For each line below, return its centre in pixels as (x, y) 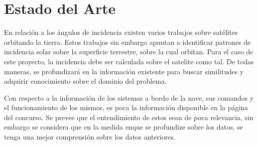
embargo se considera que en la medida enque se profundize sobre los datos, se (124, 127)
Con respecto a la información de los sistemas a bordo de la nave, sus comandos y (129, 97)
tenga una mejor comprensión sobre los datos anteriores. (90, 137)
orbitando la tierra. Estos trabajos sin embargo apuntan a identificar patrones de (128, 42)
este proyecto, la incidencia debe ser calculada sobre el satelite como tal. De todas (129, 61)
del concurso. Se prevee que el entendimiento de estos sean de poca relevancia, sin (129, 117)
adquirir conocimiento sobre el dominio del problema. (85, 81)
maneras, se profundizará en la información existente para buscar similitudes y (124, 71)
